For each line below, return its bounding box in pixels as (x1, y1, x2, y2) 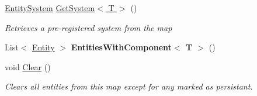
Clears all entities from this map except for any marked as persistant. (5, 80, 253, 92)
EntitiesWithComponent (71, 41, 172, 53)
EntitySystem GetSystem (5, 2, 95, 13)
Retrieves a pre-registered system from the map (5, 21, 172, 33)
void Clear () (5, 60, 51, 73)
